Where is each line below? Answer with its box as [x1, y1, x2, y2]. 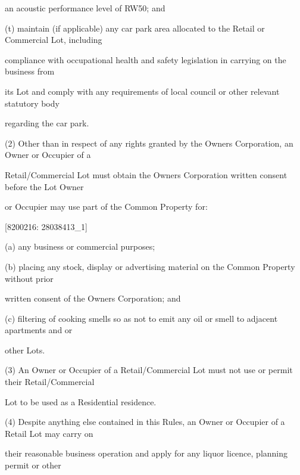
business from [5, 65, 55, 77]
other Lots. [5, 343, 45, 356]
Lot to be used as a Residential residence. [5, 395, 157, 408]
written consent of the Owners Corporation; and [5, 292, 181, 305]
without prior [5, 272, 54, 284]
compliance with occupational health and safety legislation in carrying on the [5, 53, 286, 66]
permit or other [5, 459, 61, 471]
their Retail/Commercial [5, 375, 95, 388]
